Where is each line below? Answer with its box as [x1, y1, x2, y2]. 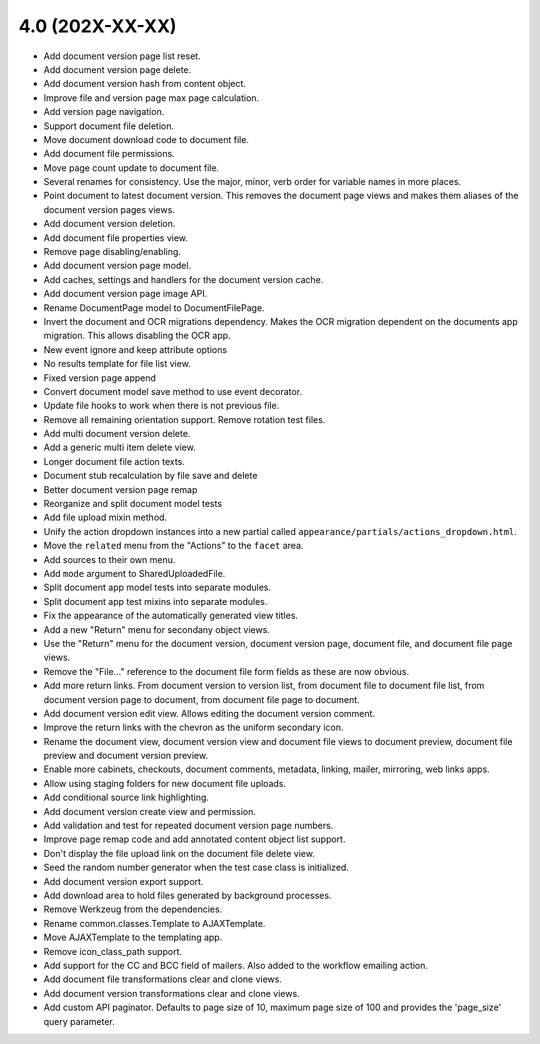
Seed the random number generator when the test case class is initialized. [43, 861, 350, 874]
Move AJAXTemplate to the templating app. [43, 931, 223, 944]
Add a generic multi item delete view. [43, 441, 197, 454]
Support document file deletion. [43, 120, 175, 132]
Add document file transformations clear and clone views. [43, 973, 282, 985]
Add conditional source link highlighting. [43, 791, 210, 804]
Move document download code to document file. [43, 133, 250, 145]
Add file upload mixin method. [43, 511, 168, 524]
